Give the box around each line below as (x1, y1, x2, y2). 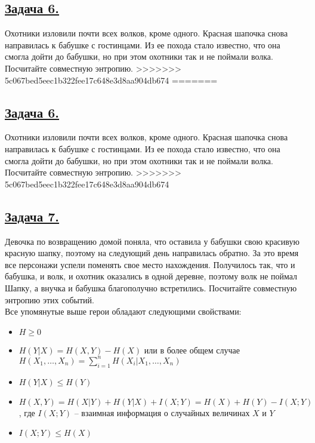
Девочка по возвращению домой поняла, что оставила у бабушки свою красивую (5, 235, 299, 247)
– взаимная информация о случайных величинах (74, 406, 250, 419)
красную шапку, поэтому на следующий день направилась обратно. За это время (5, 247, 299, 259)
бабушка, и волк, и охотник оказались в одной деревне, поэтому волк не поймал (5, 270, 298, 282)
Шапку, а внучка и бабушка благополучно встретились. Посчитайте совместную (5, 281, 297, 294)
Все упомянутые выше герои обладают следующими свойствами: (5, 305, 242, 318)
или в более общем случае (144, 343, 240, 356)
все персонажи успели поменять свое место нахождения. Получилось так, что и (5, 258, 295, 270)
